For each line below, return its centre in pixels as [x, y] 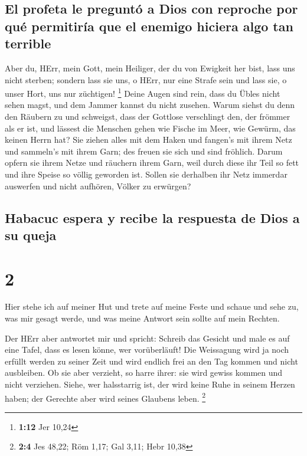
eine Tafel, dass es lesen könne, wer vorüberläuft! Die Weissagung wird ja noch [147, 350]
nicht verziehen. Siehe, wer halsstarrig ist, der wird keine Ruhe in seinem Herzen [150, 384]
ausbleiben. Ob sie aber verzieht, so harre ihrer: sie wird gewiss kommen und [144, 373]
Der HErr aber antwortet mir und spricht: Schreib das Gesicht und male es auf [147, 338]
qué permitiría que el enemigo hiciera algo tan [149, 26]
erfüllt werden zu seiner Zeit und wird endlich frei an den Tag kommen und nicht [151, 361]
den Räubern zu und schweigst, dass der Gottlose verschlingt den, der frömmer [148, 117]
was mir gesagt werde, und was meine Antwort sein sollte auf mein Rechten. [142, 318]
